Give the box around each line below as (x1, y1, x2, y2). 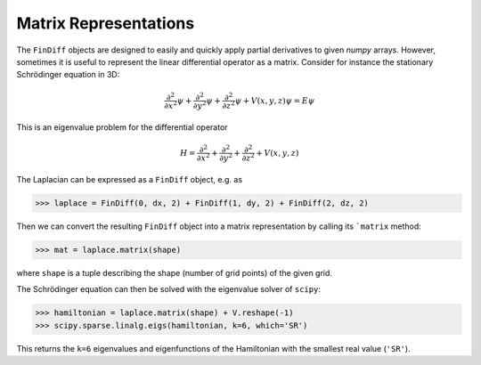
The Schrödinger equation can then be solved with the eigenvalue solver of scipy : (16, 284, 321, 295)
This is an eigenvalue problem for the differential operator (16, 121, 228, 133)
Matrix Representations (16, 13, 195, 33)
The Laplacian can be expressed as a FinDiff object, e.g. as (16, 174, 243, 184)
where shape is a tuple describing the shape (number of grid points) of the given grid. (16, 267, 333, 278)
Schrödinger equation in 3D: (16, 69, 120, 80)
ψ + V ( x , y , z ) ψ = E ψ (234, 95, 315, 106)
